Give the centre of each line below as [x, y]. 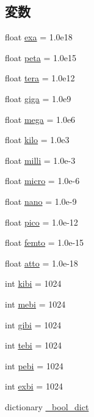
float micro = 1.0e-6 [42, 181]
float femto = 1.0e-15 [45, 242]
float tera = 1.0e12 [40, 78]
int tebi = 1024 [33, 345]
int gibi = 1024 [33, 324]
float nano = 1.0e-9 [41, 201]
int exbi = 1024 [34, 386]
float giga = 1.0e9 [38, 98]
